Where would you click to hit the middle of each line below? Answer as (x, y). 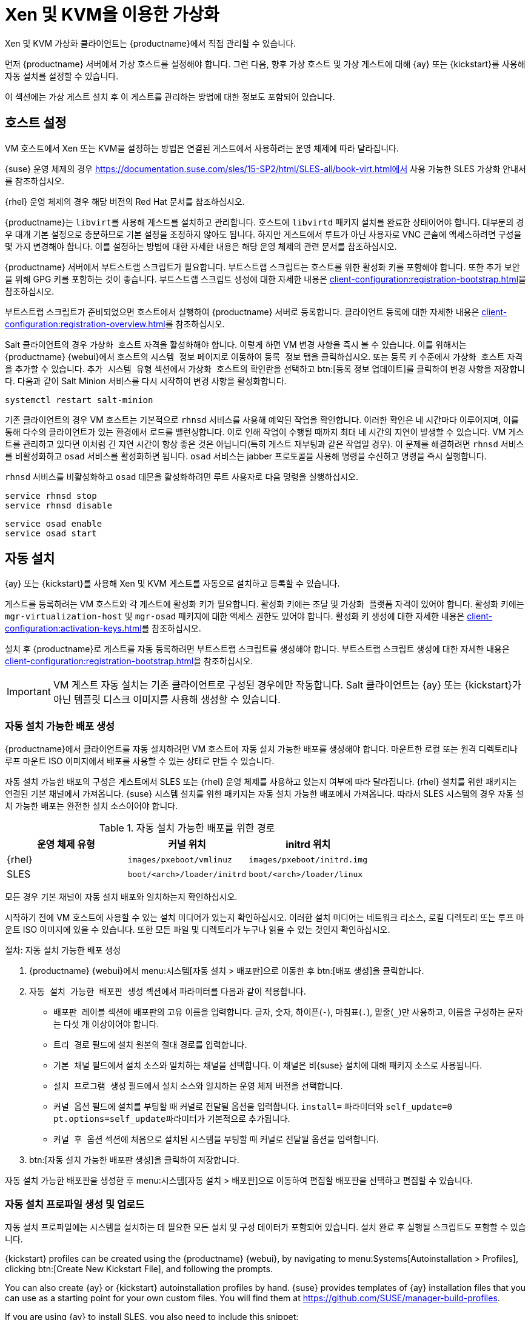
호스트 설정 (36, 123)
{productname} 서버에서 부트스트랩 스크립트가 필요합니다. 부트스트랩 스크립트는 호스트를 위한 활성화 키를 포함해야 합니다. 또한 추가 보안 (262, 267)
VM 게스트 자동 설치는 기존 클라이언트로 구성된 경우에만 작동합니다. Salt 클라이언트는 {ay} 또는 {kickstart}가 (287, 685)
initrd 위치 (308, 845)
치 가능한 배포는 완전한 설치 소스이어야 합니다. (92, 806)
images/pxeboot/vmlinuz (180, 859)
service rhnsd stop (51, 495)
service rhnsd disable (59, 505)
